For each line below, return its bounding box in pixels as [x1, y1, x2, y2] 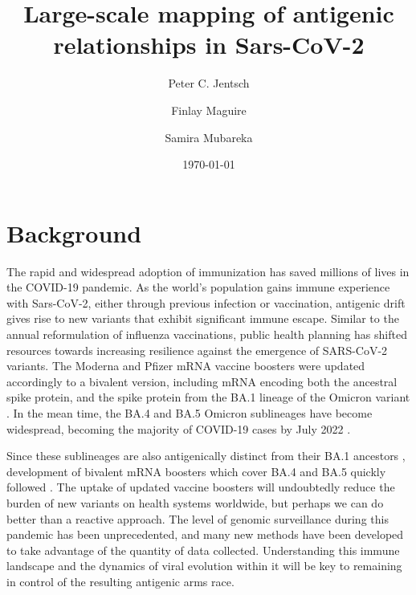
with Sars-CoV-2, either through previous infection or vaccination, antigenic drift [6, 294, 406, 311]
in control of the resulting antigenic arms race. [6, 573, 235, 589]
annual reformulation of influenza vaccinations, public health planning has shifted [6, 326, 407, 342]
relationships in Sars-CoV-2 [53, 28, 365, 61]
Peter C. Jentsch [168, 75, 250, 92]
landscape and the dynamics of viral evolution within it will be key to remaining [6, 557, 402, 574]
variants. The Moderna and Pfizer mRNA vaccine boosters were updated [6, 357, 365, 374]
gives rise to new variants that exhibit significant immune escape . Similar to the [6, 310, 399, 327]
